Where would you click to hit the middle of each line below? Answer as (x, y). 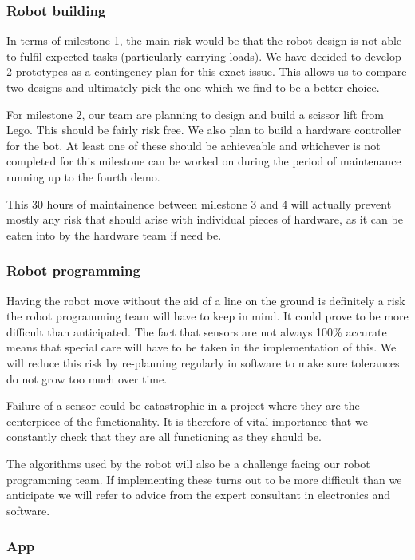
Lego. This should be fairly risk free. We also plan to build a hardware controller (204, 130)
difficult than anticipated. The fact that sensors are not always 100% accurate (197, 331)
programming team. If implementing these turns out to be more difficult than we (204, 479)
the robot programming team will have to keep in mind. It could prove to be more (207, 316)
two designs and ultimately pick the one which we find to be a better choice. (193, 87)
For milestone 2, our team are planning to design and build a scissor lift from (195, 114)
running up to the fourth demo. (83, 176)
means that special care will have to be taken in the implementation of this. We (202, 347)
